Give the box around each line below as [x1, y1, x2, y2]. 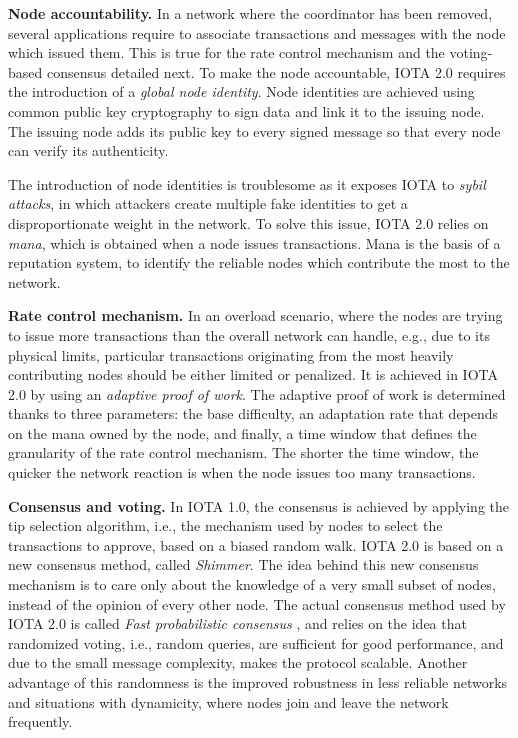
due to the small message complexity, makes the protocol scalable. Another [8, 652, 468, 673]
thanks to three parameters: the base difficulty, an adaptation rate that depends [8, 403, 499, 424]
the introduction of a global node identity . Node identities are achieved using [8, 81, 475, 102]
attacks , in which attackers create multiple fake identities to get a [8, 193, 408, 214]
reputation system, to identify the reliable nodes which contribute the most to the [8, 252, 510, 273]
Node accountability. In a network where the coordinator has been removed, [8, 3, 493, 23]
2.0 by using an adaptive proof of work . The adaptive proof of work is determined [8, 383, 506, 404]
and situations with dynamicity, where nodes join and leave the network [8, 691, 449, 712]
